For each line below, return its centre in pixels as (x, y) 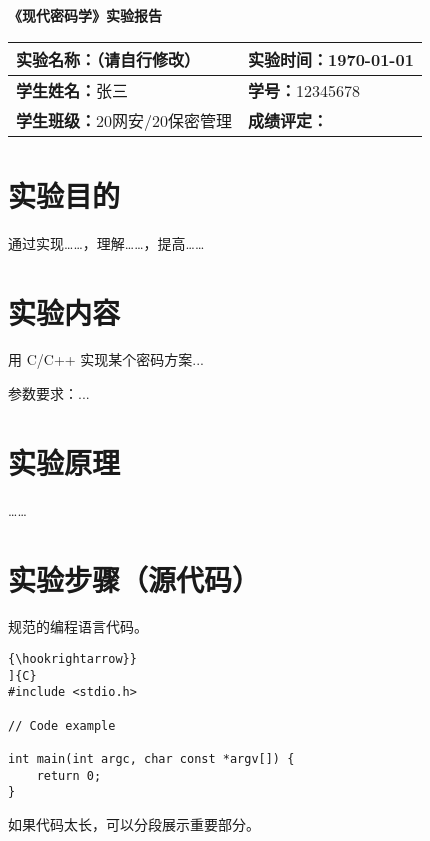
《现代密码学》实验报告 (85, 15)
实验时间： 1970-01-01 (331, 59)
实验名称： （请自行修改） (108, 59)
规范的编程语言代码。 (78, 626)
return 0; (69, 775)
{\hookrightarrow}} (72, 659)
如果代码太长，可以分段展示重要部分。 (134, 823)
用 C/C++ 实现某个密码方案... (106, 359)
